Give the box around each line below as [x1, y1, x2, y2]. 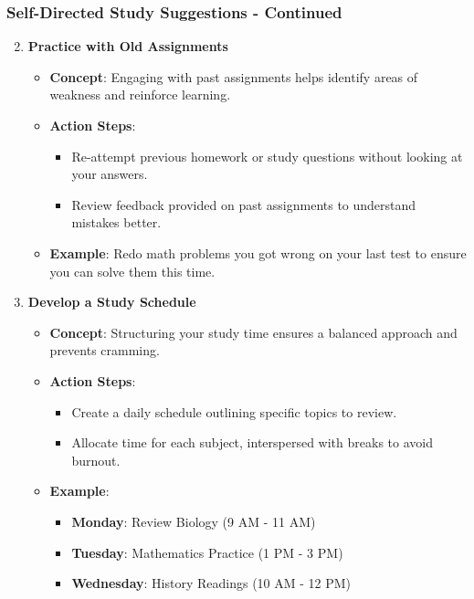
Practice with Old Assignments [27, 37, 228, 56]
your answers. [71, 164, 148, 184]
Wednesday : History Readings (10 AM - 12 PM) [71, 573, 352, 593]
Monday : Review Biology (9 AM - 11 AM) [71, 511, 316, 531]
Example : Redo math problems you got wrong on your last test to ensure [49, 243, 467, 262]
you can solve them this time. [49, 261, 216, 280]
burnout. [71, 450, 121, 469]
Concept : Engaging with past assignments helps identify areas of [49, 67, 418, 86]
